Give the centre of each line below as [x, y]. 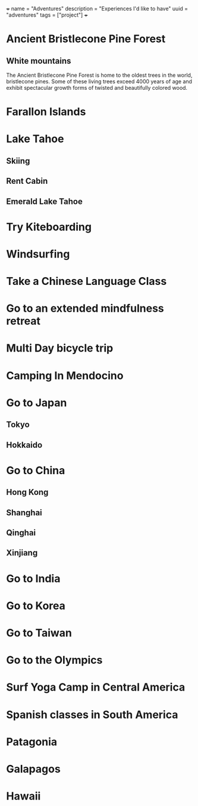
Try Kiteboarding [49, 227]
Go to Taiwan [39, 633]
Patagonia [32, 741]
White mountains [39, 61]
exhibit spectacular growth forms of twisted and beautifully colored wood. [97, 88]
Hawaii [23, 796]
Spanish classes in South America [92, 715]
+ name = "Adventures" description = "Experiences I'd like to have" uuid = [97, 9]
